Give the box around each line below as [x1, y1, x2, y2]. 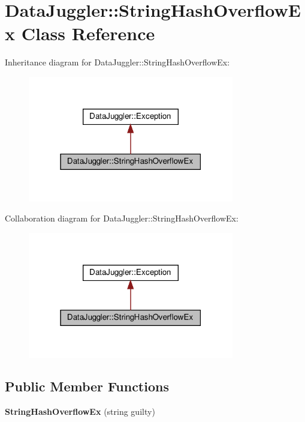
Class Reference [21, 21, 155, 46]
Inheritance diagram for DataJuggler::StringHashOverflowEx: [5, 56, 230, 68]
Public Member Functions [5, 377, 169, 396]
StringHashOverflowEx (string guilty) [5, 405, 155, 418]
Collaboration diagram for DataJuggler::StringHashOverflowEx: [5, 212, 238, 225]
